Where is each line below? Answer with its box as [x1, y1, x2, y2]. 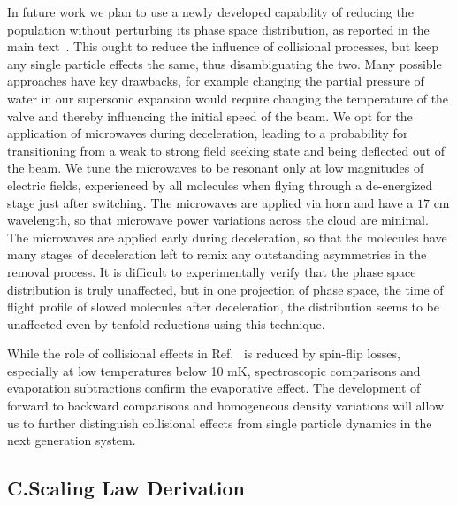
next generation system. [7, 431, 136, 449]
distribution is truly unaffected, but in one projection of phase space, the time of [7, 280, 444, 298]
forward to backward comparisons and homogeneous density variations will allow [7, 396, 445, 415]
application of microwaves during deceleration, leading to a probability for [7, 124, 408, 142]
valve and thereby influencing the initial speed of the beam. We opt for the [7, 106, 413, 125]
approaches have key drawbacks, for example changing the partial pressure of [7, 72, 424, 90]
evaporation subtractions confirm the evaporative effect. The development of [7, 379, 421, 397]
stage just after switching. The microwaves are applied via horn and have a [7, 193, 414, 211]
